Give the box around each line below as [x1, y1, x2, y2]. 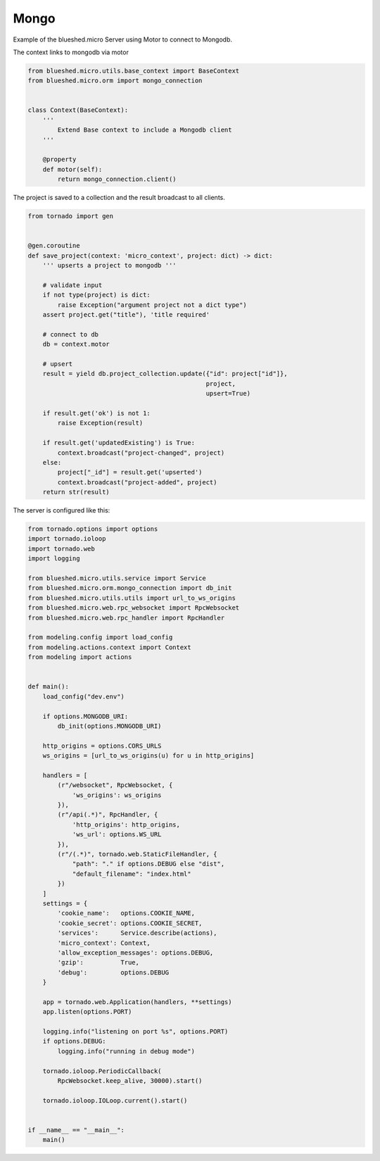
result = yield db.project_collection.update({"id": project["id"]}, [42, 370, 288, 378]
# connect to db [42, 330, 99, 338]
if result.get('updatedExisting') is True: [42, 439, 195, 447]
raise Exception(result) [57, 419, 144, 427]
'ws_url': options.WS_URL [72, 831, 162, 839]
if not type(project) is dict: [42, 291, 151, 299]
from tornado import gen [27, 212, 114, 220]
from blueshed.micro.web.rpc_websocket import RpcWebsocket [27, 604, 240, 612]
